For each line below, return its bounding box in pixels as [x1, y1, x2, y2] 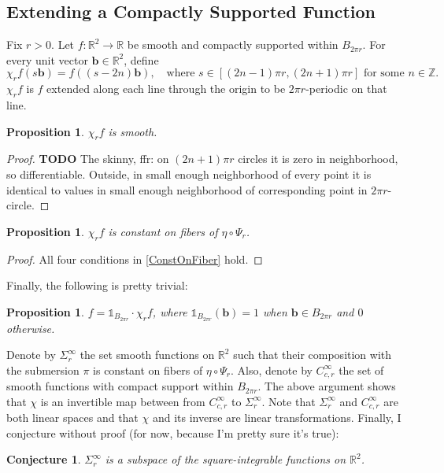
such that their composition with [233, 346, 392, 363]
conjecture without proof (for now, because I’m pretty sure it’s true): [6, 424, 339, 441]
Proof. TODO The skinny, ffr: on [6, 150, 169, 167]
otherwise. [6, 320, 55, 336]
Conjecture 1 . [6, 451, 81, 467]
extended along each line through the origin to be [46, 80, 286, 97]
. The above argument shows [257, 378, 396, 394]
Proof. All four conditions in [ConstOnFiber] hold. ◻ [6, 250, 263, 267]
